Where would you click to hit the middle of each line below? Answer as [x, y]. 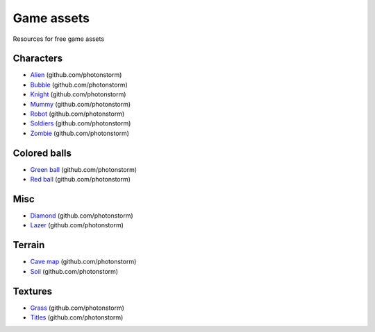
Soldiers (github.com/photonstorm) [81, 123]
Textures [33, 291]
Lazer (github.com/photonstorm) [77, 225]
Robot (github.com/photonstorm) [77, 114]
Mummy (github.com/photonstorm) [81, 104]
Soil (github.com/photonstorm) [74, 271]
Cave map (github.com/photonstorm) [83, 262]
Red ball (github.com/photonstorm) [81, 180]
